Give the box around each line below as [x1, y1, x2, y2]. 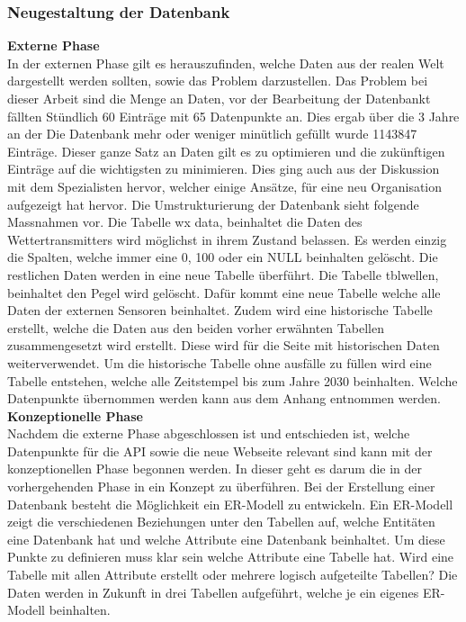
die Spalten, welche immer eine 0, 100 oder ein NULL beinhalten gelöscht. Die [7, 248, 438, 266]
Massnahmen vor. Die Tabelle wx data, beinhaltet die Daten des [7, 212, 363, 231]
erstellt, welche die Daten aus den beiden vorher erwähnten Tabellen [7, 318, 384, 337]
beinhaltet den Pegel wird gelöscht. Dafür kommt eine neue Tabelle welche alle [7, 283, 441, 302]
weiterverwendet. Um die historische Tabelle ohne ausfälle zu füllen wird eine [7, 353, 432, 372]
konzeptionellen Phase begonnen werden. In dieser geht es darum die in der [7, 459, 423, 478]
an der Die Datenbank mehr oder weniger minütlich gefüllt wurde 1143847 [7, 124, 417, 143]
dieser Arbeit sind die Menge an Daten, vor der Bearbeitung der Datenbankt [7, 89, 431, 107]
